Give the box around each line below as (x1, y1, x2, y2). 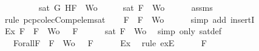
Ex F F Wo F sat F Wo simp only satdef (4, 25, 222, 37)
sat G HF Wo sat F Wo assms (38, 1, 213, 13)
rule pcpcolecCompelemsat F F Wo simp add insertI (4, 13, 255, 25)
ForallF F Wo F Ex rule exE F (13, 36, 207, 49)
